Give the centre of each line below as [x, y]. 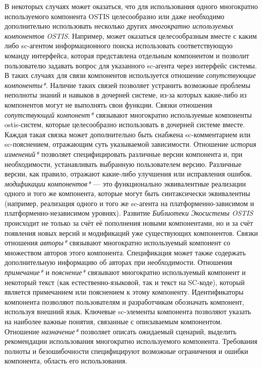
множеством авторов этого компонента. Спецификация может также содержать [125, 252]
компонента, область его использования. [66, 361]
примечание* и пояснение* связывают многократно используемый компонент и [125, 272]
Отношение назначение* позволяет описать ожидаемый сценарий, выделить [121, 331]
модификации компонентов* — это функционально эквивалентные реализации [125, 183]
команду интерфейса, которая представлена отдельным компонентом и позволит [127, 55]
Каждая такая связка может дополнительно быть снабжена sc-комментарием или [128, 134]
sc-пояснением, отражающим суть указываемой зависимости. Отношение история [130, 144]
